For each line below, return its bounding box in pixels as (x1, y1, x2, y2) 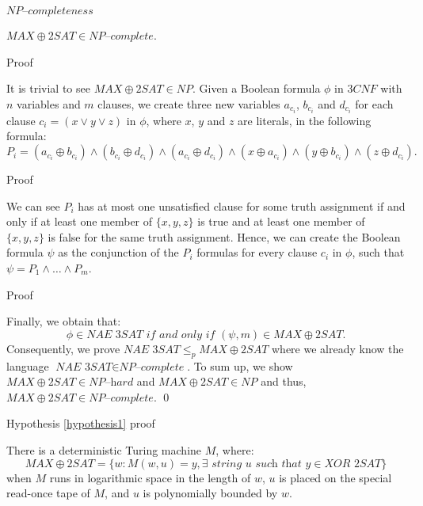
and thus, (261, 373, 307, 390)
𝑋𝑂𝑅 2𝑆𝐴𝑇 (324, 458, 382, 470)
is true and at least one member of (197, 213, 365, 230)
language (6, 357, 49, 374)
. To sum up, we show (187, 357, 293, 374)
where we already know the (272, 340, 404, 356)
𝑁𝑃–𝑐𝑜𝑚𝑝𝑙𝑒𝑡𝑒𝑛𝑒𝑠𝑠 (6, 6, 93, 17)
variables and (17, 95, 81, 112)
